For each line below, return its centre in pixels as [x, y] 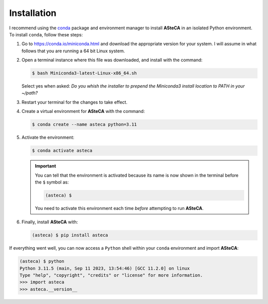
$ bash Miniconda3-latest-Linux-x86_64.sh [84, 73]
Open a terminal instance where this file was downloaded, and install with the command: [112, 60]
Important [46, 166]
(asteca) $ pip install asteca [70, 235]
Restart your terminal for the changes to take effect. [74, 102]
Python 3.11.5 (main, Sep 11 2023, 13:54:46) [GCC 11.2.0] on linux [105, 268]
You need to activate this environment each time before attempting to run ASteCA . [119, 208]
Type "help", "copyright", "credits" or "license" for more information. [111, 275]
